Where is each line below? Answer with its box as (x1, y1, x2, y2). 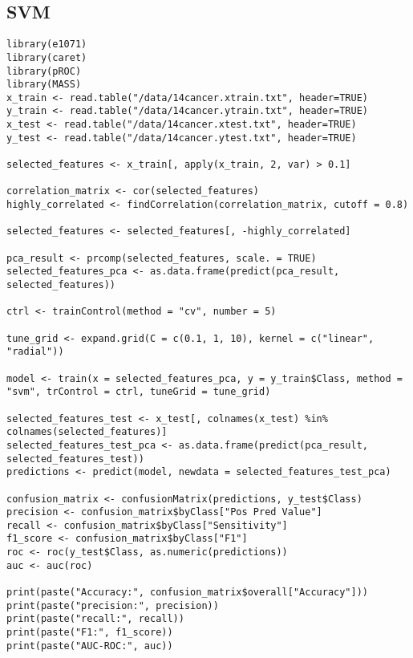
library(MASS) (6, 79, 82, 91)
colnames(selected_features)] (6, 426, 168, 438)
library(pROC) (6, 65, 82, 77)
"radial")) (6, 346, 64, 358)
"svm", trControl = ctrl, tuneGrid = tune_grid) (6, 386, 271, 398)
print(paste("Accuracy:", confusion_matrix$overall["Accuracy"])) (6, 587, 369, 599)
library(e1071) (6, 39, 87, 51)
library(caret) (6, 51, 87, 63)
